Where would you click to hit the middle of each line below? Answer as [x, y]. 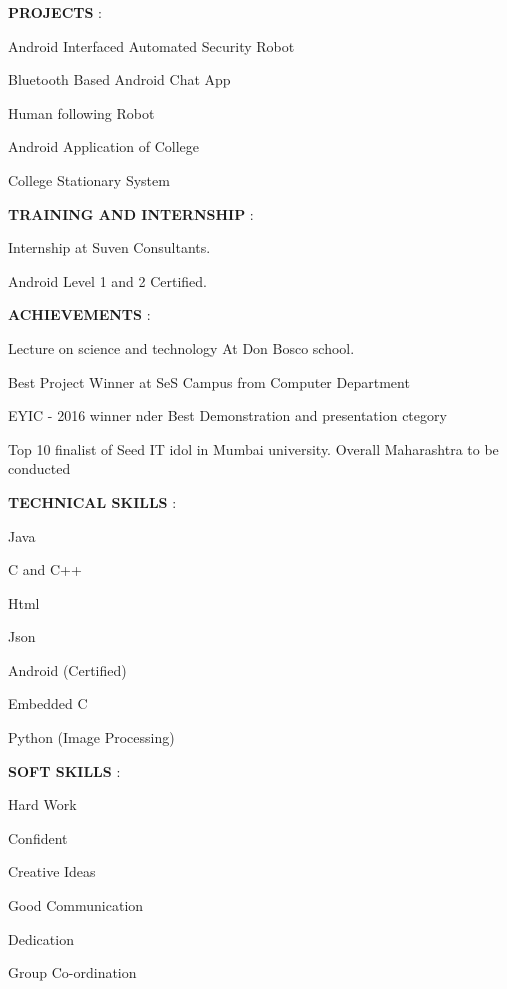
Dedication [41, 938]
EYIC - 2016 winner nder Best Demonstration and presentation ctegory [227, 415]
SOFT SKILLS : [64, 770]
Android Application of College [104, 146]
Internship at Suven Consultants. [109, 247]
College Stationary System [89, 179]
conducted [39, 468]
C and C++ [45, 569]
